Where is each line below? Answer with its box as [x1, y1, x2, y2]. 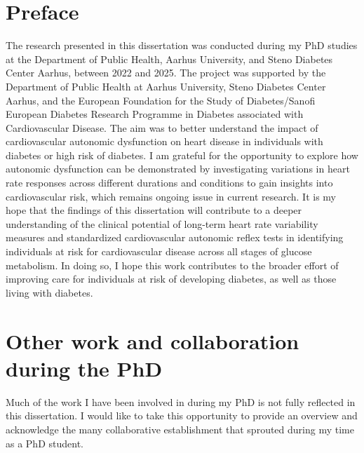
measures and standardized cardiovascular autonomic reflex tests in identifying [6, 230, 344, 245]
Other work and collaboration [6, 326, 299, 355]
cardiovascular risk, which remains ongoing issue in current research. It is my [6, 189, 336, 203]
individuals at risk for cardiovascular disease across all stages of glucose [6, 244, 312, 259]
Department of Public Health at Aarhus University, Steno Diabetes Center [6, 79, 326, 93]
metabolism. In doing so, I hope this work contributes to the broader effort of [6, 257, 339, 272]
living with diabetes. [6, 285, 93, 299]
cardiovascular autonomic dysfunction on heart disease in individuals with [6, 134, 323, 149]
